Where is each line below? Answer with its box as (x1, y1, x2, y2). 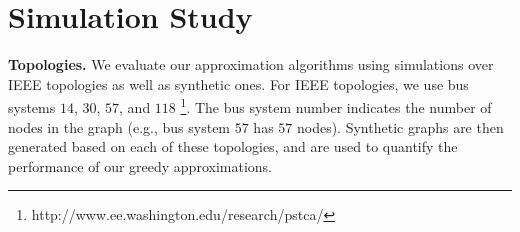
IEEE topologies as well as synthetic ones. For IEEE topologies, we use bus (8, 73, 469, 94)
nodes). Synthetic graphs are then (296, 116, 504, 137)
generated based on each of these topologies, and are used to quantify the (8, 136, 458, 157)
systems (8, 96, 56, 117)
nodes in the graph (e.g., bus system (8, 116, 231, 137)
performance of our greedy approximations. (8, 155, 272, 176)
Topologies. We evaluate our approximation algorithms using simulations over (8, 54, 494, 75)
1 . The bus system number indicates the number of (180, 94, 492, 117)
